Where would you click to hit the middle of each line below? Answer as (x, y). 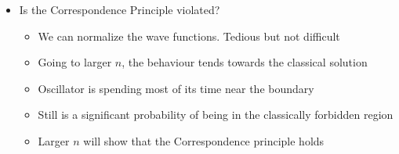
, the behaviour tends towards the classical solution (245, 62)
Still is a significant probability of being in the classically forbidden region (216, 115)
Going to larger (75, 62)
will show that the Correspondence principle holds (204, 140)
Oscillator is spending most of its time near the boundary (176, 88)
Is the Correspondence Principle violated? (120, 9)
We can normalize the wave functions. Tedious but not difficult (189, 36)
